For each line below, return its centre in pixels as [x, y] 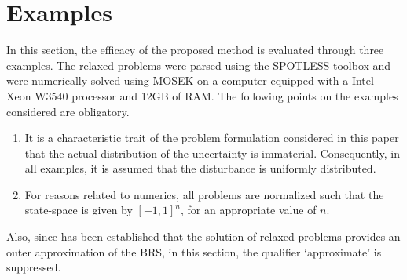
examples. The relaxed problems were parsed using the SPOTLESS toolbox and [199, 65]
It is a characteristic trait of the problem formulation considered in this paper [212, 138]
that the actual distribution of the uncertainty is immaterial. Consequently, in [212, 153]
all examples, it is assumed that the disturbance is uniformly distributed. [200, 168]
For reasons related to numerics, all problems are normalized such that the [204, 194]
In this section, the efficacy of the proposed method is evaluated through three [195, 50]
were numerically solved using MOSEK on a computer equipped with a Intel [190, 80]
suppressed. [34, 267]
